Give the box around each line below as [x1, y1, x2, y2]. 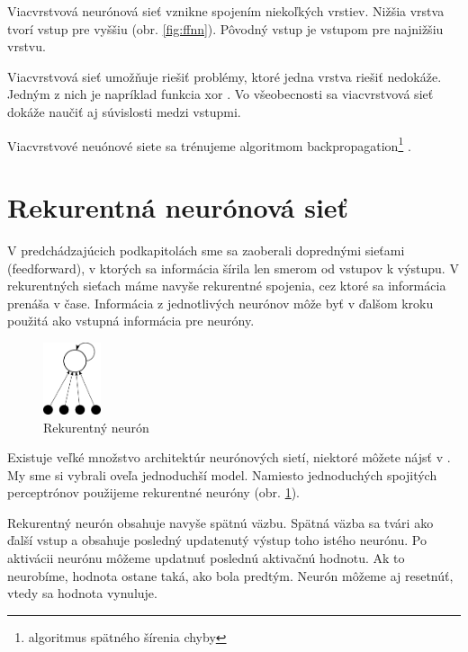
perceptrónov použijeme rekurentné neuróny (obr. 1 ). [7, 483, 301, 502]
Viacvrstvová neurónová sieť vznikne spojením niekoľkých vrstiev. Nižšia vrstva [7, 2, 445, 20]
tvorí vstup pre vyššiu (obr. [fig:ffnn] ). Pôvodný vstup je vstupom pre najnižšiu [7, 19, 444, 38]
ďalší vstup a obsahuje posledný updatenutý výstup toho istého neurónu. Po [7, 531, 427, 549]
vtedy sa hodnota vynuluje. [7, 584, 157, 603]
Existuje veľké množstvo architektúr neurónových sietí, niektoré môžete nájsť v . [7, 448, 451, 467]
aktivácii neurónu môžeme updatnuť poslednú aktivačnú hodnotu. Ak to [7, 549, 405, 567]
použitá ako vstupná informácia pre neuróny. [7, 311, 255, 330]
